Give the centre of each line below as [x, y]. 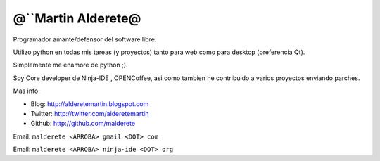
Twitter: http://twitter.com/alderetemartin [90, 113]
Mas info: [26, 91]
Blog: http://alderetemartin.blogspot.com [90, 104]
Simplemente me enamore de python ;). [70, 65]
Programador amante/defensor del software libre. [85, 39]
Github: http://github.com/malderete [83, 124]
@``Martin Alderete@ [77, 18]
